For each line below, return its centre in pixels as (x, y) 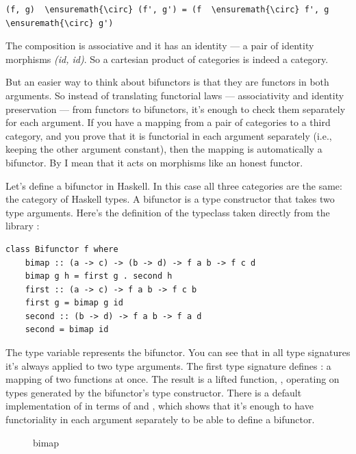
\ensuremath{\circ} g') (60, 23)
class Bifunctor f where (62, 249)
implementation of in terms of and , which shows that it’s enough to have (160, 406)
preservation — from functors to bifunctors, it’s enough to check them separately (176, 109)
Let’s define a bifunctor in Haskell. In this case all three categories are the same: (174, 185)
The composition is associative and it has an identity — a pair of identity (160, 46)
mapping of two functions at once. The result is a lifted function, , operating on (173, 379)
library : (23, 226)
